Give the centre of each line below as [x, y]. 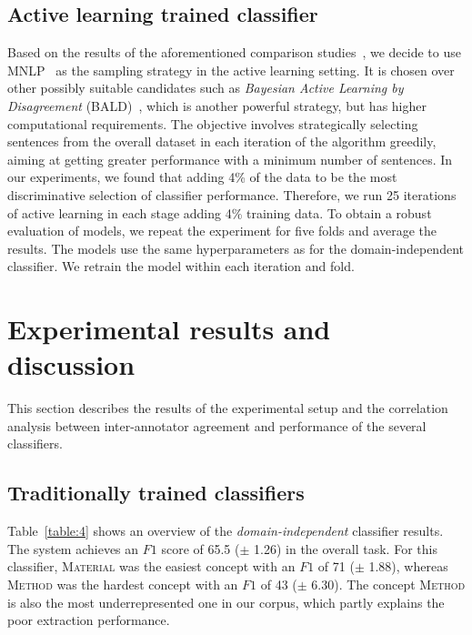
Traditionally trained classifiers [156, 493]
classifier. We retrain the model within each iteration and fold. [181, 266]
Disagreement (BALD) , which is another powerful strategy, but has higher [217, 105]
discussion [71, 364]
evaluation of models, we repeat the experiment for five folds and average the [222, 231]
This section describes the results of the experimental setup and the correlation [228, 408]
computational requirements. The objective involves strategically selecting [213, 123]
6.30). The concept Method [388, 584]
